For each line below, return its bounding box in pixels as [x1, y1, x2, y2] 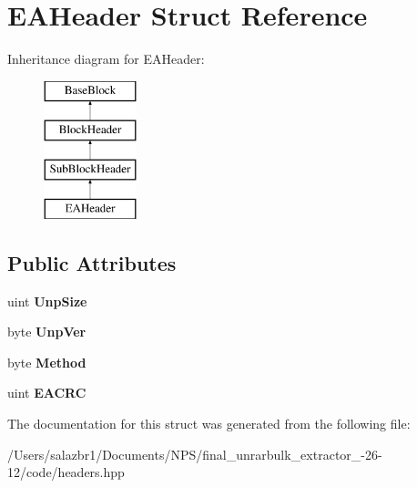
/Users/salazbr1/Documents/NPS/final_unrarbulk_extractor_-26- [7, 444, 382, 463]
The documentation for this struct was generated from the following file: [7, 414, 411, 433]
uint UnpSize [7, 291, 87, 310]
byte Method [7, 352, 86, 371]
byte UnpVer [7, 322, 86, 341]
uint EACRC [7, 383, 86, 402]
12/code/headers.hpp [7, 462, 125, 482]
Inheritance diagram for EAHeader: [7, 49, 205, 68]
